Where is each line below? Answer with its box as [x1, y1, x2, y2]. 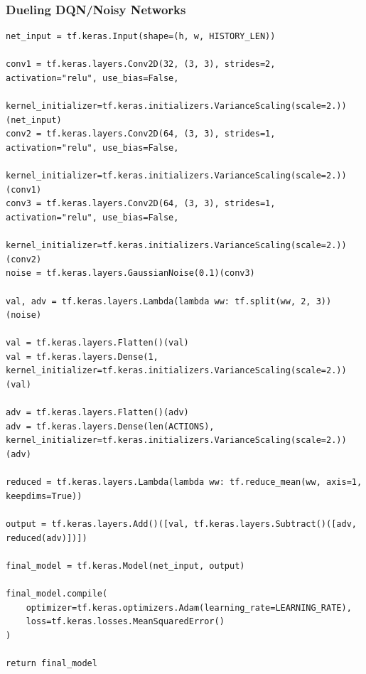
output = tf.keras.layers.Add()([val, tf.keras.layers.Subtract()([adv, [6, 519, 357, 529]
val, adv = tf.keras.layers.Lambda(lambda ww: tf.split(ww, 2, [6, 296, 311, 306]
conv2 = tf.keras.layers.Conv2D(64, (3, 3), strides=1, [6, 129, 276, 139]
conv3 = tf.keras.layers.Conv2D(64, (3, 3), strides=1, [6, 198, 276, 209]
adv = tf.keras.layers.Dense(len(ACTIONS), [6, 421, 215, 432]
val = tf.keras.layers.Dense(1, [6, 351, 158, 362]
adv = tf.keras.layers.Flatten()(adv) [6, 407, 189, 418]
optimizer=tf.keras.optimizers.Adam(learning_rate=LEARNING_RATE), [26, 602, 352, 613]
